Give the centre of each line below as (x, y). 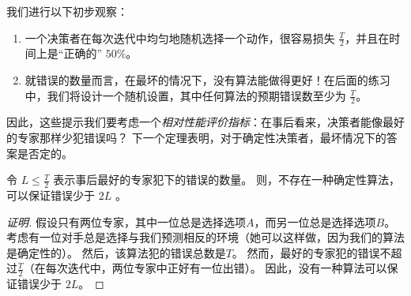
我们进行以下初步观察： (67, 11)
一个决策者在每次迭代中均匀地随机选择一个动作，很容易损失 (180, 37)
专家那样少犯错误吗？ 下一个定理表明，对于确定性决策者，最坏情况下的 (202, 138)
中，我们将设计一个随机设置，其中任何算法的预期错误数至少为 (185, 95)
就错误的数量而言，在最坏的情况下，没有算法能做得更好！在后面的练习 (207, 80)
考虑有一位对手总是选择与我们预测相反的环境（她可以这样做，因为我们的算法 (205, 237)
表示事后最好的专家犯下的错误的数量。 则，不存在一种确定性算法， (226, 180)
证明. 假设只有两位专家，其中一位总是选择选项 (126, 221)
